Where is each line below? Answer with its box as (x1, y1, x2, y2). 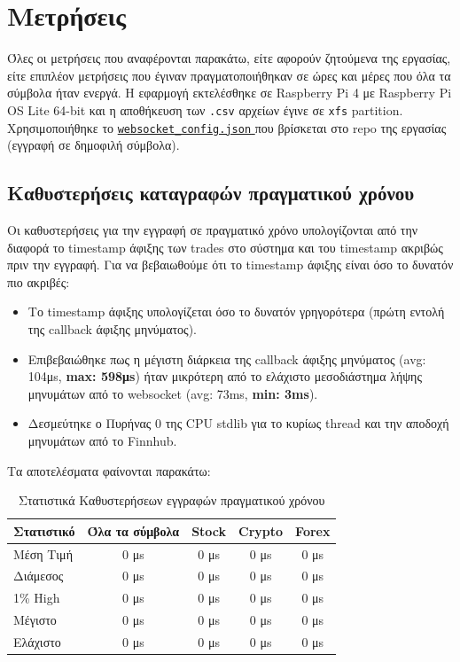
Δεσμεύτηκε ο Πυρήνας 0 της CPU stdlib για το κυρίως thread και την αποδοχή (27, 414, 449, 432)
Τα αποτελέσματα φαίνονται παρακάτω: (7, 461, 211, 479)
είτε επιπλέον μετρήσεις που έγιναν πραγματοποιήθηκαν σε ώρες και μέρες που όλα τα (7, 66, 451, 84)
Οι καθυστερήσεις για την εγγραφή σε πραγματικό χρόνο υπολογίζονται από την (7, 221, 418, 239)
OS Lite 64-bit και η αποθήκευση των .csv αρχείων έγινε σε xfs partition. (7, 100, 403, 119)
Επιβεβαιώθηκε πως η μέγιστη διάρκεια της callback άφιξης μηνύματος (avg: (27, 349, 426, 368)
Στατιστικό (13, 521, 75, 540)
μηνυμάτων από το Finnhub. (27, 431, 177, 449)
